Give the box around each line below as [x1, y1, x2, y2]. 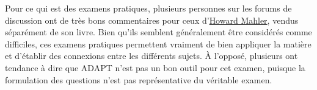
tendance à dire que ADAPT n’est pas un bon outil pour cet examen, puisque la [5, 61, 305, 74]
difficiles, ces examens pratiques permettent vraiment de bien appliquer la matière [5, 37, 312, 50]
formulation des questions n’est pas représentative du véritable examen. [5, 73, 272, 86]
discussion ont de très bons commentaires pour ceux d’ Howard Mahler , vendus [5, 13, 299, 26]
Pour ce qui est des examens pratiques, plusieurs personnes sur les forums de [5, 2, 292, 14]
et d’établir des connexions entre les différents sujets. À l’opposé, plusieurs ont [5, 49, 298, 62]
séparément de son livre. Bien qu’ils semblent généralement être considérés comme [5, 26, 312, 38]
